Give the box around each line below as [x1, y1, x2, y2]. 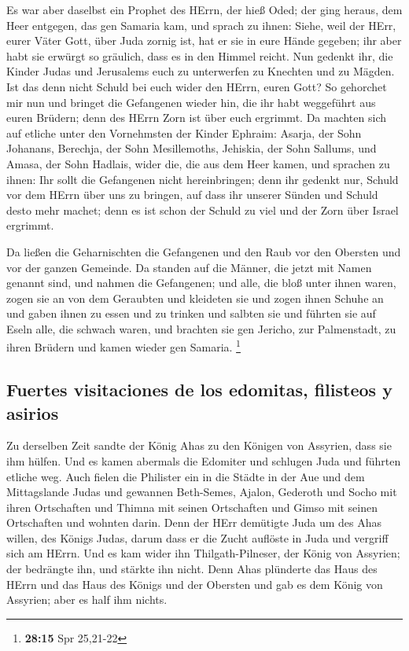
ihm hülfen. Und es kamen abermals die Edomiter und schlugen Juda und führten [6, 452, 401, 469]
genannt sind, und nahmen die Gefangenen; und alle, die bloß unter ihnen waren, [6, 274, 396, 291]
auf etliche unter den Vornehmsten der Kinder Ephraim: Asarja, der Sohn [6, 124, 362, 141]
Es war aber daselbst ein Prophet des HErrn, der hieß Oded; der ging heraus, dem [6, 2, 403, 17]
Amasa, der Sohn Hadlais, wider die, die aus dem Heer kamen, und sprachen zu [6, 155, 390, 171]
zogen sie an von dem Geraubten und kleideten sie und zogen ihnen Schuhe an [6, 289, 384, 306]
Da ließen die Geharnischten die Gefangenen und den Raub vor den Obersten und [6, 243, 401, 259]
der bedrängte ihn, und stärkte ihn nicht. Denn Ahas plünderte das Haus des [6, 561, 378, 577]
